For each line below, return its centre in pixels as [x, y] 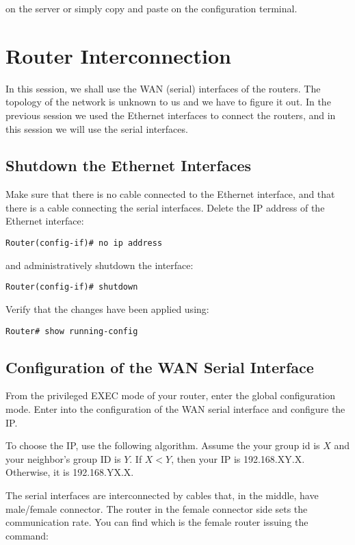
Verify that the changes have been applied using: [107, 308]
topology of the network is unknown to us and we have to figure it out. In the [168, 102]
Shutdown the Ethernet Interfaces [128, 165]
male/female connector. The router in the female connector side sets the [157, 508]
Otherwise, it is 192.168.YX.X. [70, 472]
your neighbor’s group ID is [63, 458]
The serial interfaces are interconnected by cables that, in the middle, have [162, 495]
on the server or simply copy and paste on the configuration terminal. [152, 8]
